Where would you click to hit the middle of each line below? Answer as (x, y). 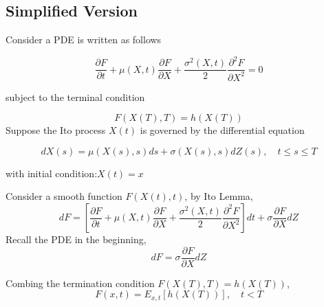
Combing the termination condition (80, 283)
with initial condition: (52, 173)
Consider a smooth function (64, 196)
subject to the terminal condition (75, 96)
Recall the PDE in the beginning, (76, 239)
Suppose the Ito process (56, 130)
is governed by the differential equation (222, 130)
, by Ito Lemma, (219, 196)
